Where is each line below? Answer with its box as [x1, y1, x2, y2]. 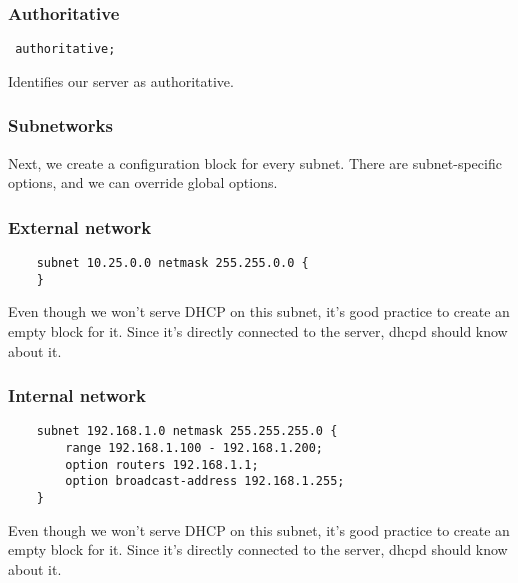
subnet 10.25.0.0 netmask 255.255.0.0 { [36, 256, 309, 271]
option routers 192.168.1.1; [65, 457, 259, 472]
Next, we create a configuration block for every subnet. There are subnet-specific [8, 152, 502, 173]
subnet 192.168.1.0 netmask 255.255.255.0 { [36, 424, 338, 439]
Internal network [8, 383, 146, 408]
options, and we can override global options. [8, 172, 278, 193]
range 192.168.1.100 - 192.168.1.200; [65, 441, 323, 456]
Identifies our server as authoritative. [8, 70, 234, 91]
